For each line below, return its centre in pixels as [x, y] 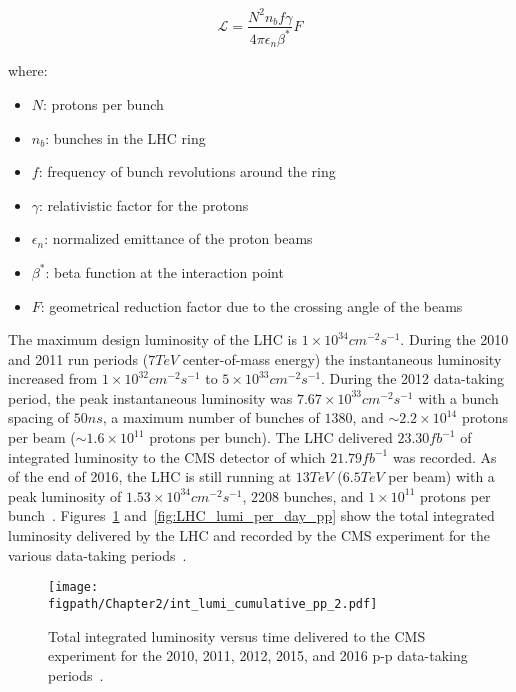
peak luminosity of [65, 495]
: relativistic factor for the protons [144, 204]
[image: [73, 587]
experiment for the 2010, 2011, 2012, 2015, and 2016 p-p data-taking [258, 655]
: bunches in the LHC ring [125, 137]
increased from [53, 378]
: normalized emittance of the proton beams [178, 238]
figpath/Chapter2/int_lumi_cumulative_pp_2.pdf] [213, 603]
